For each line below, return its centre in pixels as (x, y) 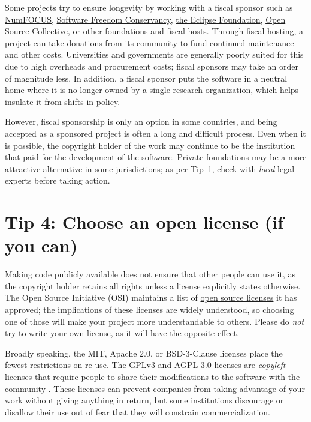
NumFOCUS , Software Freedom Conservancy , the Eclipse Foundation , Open (145, 19)
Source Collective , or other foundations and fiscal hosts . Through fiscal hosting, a (154, 31)
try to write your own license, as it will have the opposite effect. (122, 333)
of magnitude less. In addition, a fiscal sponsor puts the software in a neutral (146, 78)
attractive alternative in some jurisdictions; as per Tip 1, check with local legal (150, 168)
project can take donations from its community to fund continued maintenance (150, 42)
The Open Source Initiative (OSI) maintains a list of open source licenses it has (151, 297)
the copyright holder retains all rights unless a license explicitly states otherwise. (153, 285)
